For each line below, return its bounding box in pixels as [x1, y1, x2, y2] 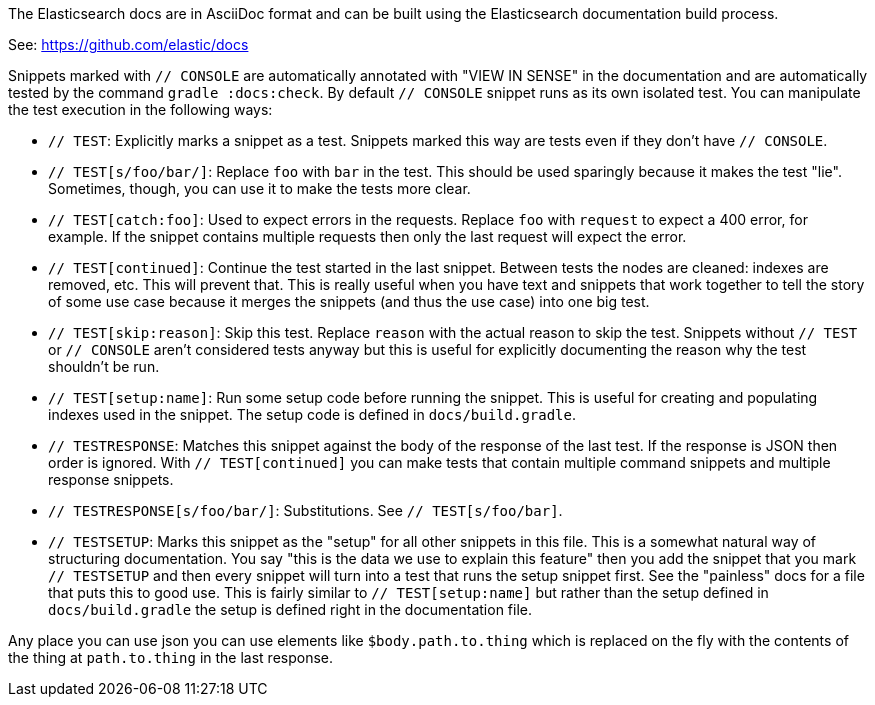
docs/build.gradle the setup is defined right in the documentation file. [48, 601, 532, 618]
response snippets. [48, 471, 174, 488]
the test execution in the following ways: [8, 101, 273, 118]
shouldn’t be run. [48, 358, 160, 375]
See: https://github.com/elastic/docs [8, 36, 249, 53]
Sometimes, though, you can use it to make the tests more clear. [48, 180, 471, 197]
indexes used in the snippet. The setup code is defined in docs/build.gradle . [48, 406, 577, 423]
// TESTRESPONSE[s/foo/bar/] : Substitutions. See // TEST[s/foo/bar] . [48, 502, 563, 519]
